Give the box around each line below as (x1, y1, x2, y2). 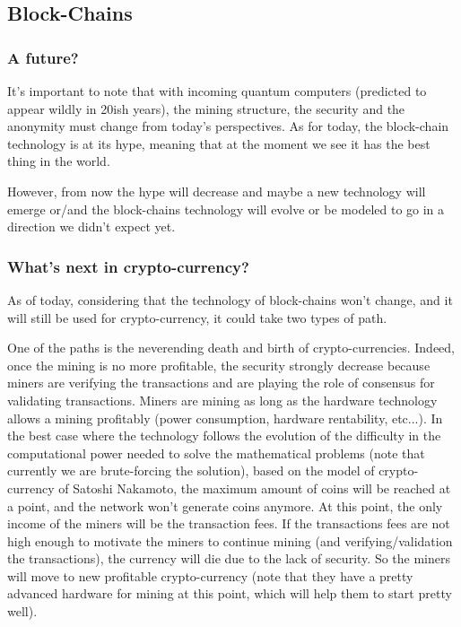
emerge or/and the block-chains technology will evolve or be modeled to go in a (7, 199, 445, 218)
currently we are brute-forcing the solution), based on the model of (7, 461, 375, 480)
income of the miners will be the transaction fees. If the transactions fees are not (7, 514, 450, 533)
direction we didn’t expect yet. (7, 217, 176, 236)
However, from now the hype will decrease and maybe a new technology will (7, 181, 426, 200)
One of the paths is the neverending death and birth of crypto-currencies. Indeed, (7, 338, 456, 357)
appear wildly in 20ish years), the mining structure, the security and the (7, 99, 405, 118)
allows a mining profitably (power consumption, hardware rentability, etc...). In (7, 408, 443, 427)
